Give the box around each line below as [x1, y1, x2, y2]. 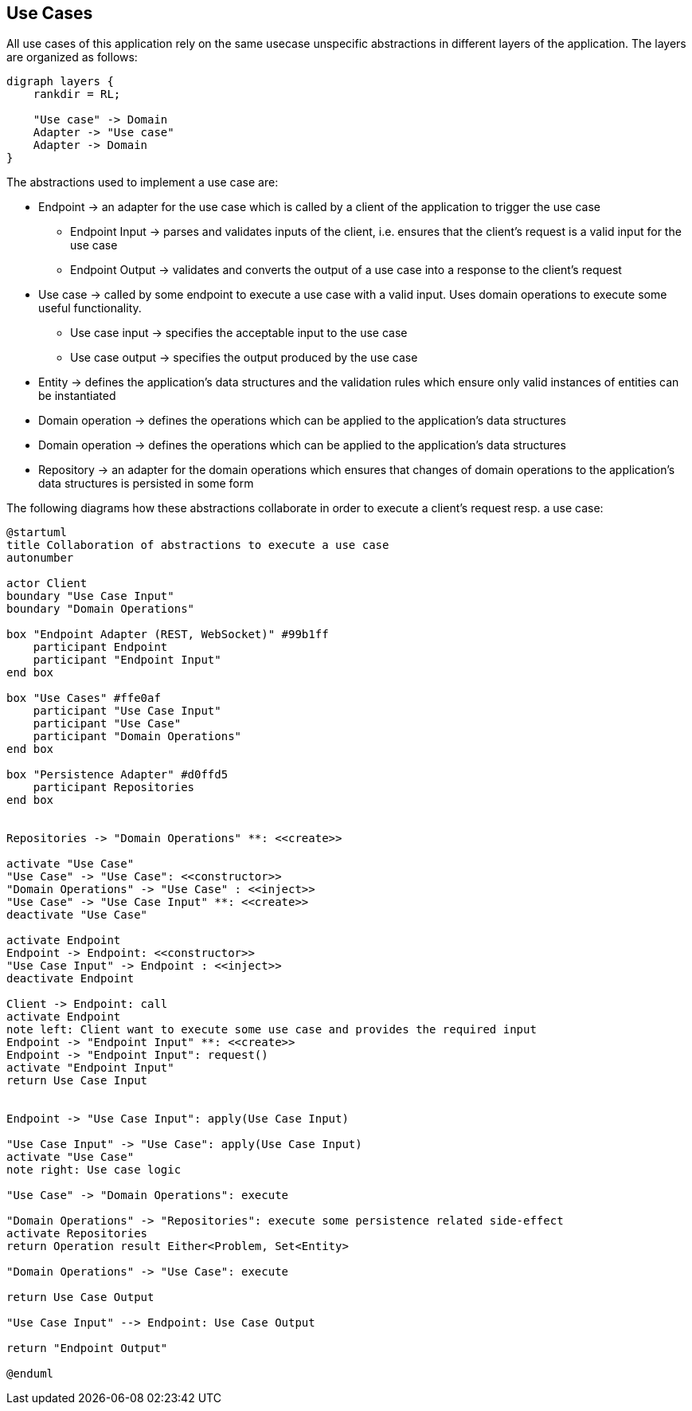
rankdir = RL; [33, 88, 121, 101]
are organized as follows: [6, 50, 138, 65]
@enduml [6, 1367, 54, 1381]
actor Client [6, 577, 88, 590]
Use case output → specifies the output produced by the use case [70, 351, 418, 365]
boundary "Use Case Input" [6, 590, 174, 603]
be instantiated [38, 389, 116, 403]
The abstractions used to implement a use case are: [6, 175, 279, 190]
